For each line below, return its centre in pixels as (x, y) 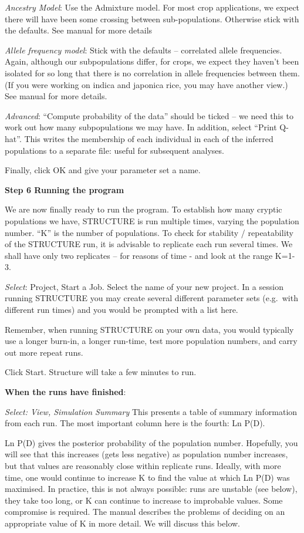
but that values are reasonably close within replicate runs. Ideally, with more (143, 465)
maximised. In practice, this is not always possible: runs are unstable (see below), (151, 489)
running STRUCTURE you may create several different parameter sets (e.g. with (151, 298)
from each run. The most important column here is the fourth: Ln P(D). (135, 423)
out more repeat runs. (44, 352)
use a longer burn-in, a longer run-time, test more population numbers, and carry (151, 341)
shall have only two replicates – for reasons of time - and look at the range (139, 255)
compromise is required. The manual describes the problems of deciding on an (145, 512)
